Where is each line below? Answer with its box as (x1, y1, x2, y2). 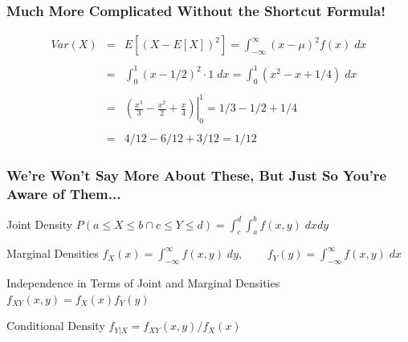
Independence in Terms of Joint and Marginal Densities (6, 275, 280, 291)
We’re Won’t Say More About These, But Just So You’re (6, 165, 387, 185)
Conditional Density (6, 317, 105, 334)
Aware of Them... (6, 183, 121, 203)
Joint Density (6, 215, 73, 232)
